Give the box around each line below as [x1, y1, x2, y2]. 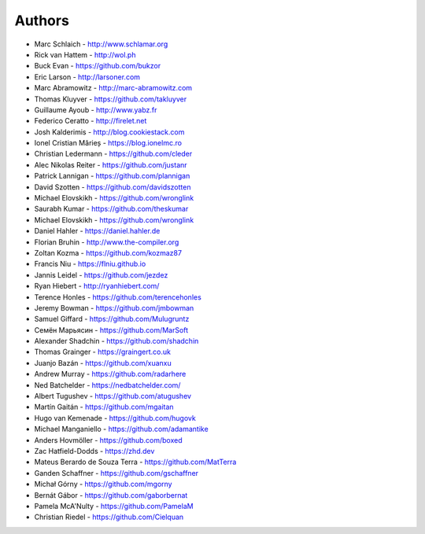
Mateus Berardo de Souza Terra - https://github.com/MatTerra [34, 457, 237, 467]
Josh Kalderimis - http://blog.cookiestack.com [34, 127, 185, 137]
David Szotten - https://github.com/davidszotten [34, 182, 191, 192]
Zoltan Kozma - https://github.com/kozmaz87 [34, 248, 183, 257]
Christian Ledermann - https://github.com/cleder [34, 149, 193, 159]
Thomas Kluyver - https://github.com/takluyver [34, 94, 187, 104]
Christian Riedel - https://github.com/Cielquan [34, 512, 184, 522]
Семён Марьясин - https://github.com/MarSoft [34, 325, 189, 334]
